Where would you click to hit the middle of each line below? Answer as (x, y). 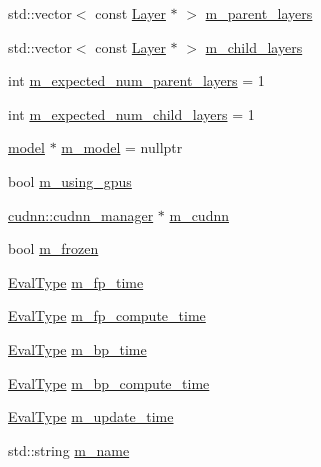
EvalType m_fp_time (76, 281)
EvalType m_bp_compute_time (109, 382)
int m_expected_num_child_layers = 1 (131, 113)
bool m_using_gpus (70, 180)
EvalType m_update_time (91, 416)
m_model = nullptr (122, 147)
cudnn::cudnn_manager (81, 214)
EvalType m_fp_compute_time (107, 315)
